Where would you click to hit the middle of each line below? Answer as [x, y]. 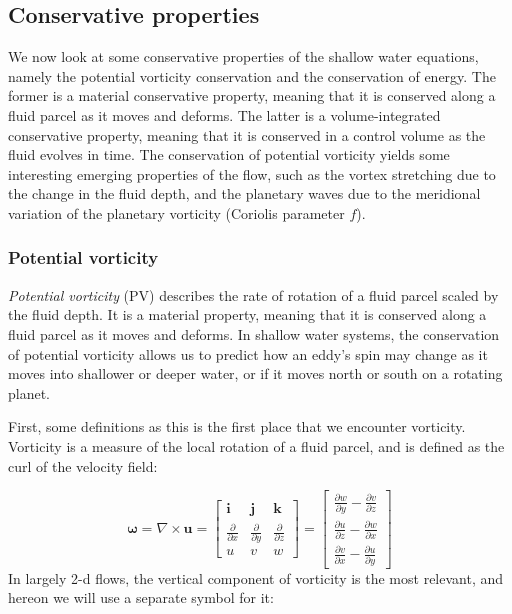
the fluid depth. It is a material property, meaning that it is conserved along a [247, 314]
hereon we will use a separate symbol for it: [141, 597]
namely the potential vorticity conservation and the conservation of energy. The [252, 75]
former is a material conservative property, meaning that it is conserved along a [252, 95]
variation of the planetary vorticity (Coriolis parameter [176, 212]
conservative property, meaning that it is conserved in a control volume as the [247, 134]
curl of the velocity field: [83, 465]
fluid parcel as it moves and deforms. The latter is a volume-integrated [224, 114]
